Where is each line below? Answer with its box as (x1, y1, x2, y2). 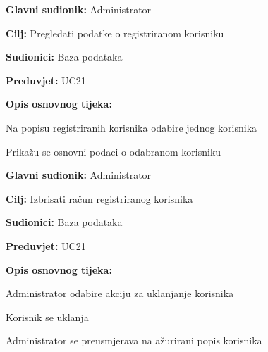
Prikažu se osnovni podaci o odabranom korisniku (6, 144, 221, 158)
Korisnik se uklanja (6, 309, 89, 324)
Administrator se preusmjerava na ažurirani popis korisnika (6, 333, 262, 348)
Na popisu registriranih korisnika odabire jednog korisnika (6, 120, 257, 134)
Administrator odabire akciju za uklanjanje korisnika (6, 286, 234, 301)
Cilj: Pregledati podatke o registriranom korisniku (6, 25, 224, 40)
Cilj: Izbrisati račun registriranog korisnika (6, 191, 193, 206)
